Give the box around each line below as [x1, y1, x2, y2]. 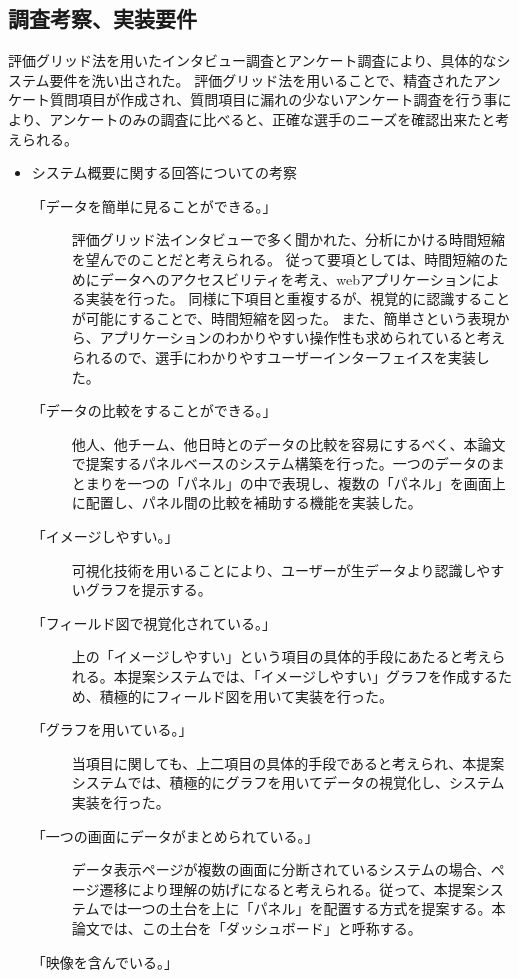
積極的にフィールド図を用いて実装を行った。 [99, 685, 394, 706]
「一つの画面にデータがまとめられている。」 [31, 825, 319, 846]
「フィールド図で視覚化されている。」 [31, 612, 277, 633]
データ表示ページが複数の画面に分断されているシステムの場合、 [71, 859, 491, 880]
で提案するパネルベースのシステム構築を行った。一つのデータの [71, 453, 491, 474]
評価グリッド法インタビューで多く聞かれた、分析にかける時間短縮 [71, 229, 505, 250]
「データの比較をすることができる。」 [31, 400, 277, 421]
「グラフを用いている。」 [31, 719, 193, 740]
